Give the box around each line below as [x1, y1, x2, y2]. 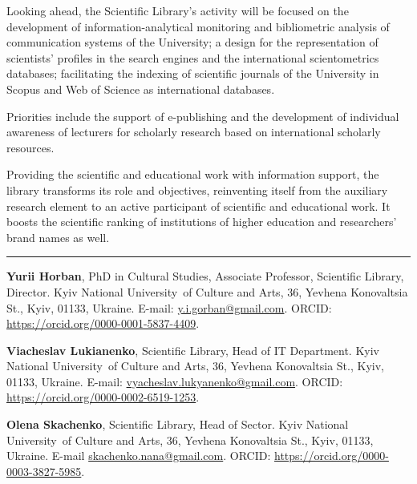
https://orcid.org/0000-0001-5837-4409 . [6, 315, 200, 332]
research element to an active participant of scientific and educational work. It [6, 197, 391, 214]
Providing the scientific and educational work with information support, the [6, 166, 379, 183]
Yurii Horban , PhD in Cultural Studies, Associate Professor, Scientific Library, [6, 268, 404, 284]
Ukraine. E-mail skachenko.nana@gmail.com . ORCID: [6, 447, 271, 464]
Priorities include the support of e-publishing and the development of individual [6, 107, 399, 124]
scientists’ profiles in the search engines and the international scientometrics [6, 49, 379, 66]
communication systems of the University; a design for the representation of [6, 34, 379, 50]
